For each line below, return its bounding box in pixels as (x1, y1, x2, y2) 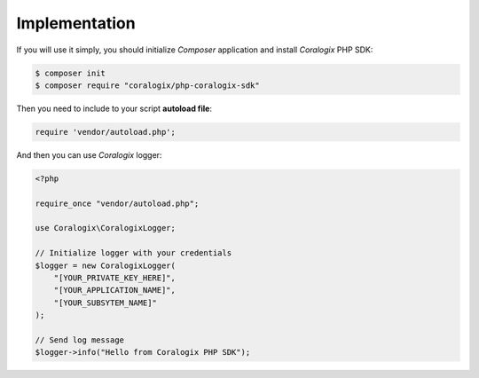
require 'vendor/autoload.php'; (35, 127, 177, 137)
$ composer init (35, 67, 106, 78)
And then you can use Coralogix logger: (16, 149, 162, 160)
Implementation (16, 13, 137, 33)
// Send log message (35, 335, 124, 345)
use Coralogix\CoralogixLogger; (35, 223, 177, 233)
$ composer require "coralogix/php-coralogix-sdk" (35, 80, 261, 91)
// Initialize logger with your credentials (35, 248, 232, 258)
